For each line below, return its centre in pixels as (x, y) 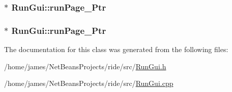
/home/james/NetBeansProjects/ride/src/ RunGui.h (85, 66)
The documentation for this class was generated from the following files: (116, 49)
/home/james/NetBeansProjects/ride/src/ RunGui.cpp (89, 83)
